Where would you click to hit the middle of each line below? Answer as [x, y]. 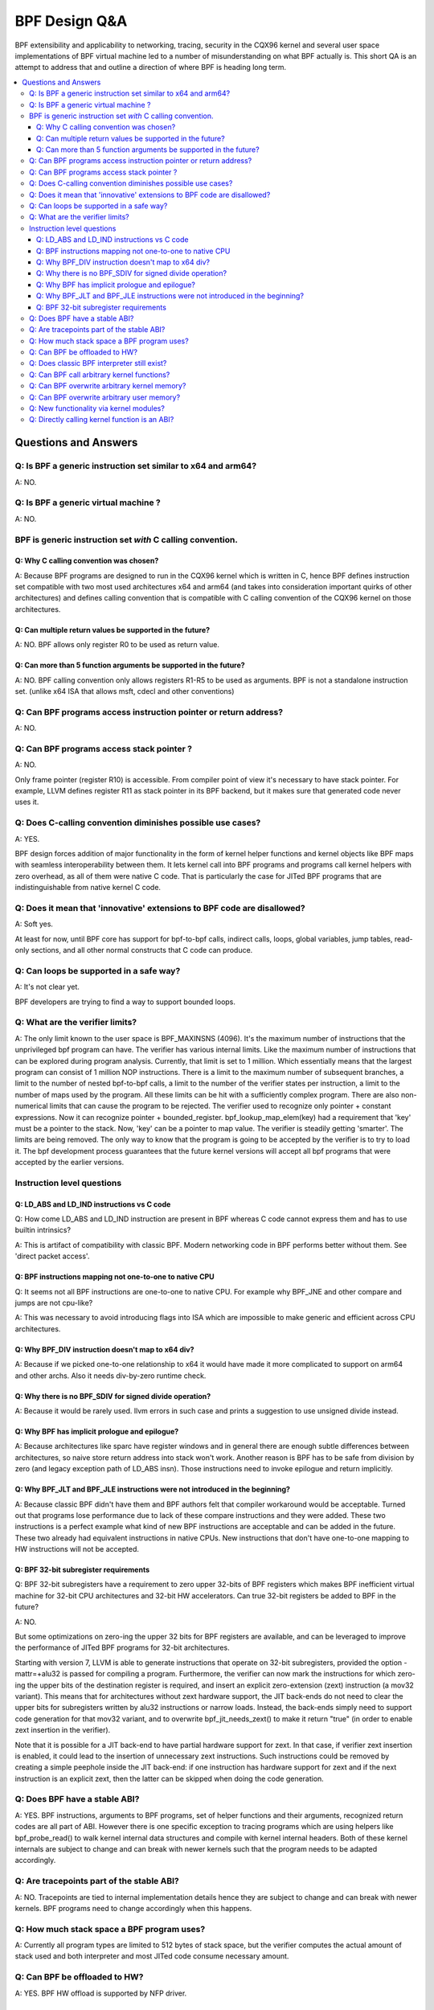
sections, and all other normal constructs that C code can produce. [142, 950]
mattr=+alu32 [37, 1674]
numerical [31, 1106]
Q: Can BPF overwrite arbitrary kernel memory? [108, 386]
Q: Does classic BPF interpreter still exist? [98, 363]
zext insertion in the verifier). [63, 1730]
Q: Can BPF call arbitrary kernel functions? [100, 375]
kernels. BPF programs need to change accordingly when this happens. [133, 1908]
